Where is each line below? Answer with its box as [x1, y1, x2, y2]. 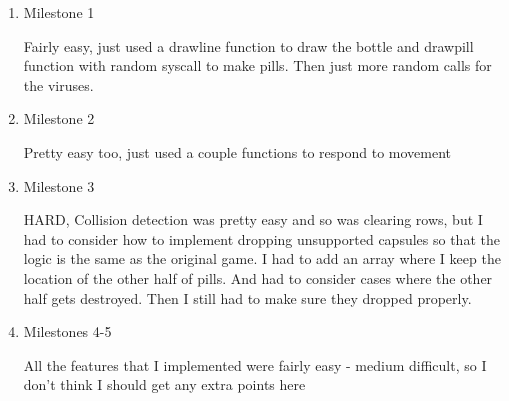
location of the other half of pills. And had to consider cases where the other [23, 267, 493, 288]
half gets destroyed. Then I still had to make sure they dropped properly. [23, 287, 472, 308]
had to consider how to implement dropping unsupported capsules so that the [23, 228, 500, 249]
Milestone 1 [23, 2, 95, 22]
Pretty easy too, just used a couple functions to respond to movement [23, 141, 452, 162]
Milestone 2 [23, 108, 95, 129]
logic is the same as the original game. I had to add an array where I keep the [23, 248, 501, 269]
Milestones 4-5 [23, 321, 112, 342]
